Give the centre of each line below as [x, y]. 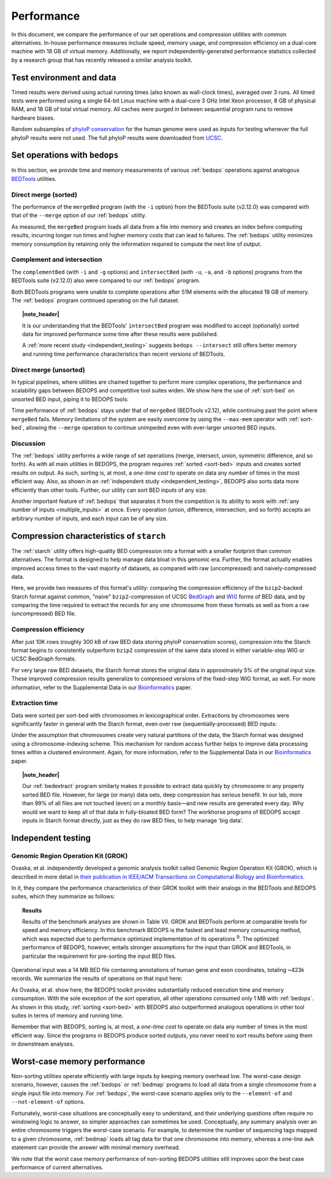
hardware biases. [33, 118]
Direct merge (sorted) [44, 194]
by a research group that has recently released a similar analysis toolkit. [102, 60]
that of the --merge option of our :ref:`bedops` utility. [79, 215]
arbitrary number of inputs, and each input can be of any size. [89, 518]
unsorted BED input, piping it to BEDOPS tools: [70, 399]
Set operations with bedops [65, 155]
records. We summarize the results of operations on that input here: [97, 979]
